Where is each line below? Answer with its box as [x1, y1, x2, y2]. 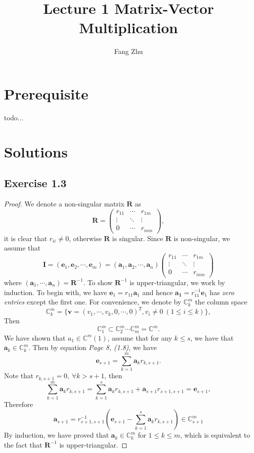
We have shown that [4, 332, 66, 343]
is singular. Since [112, 233, 163, 243]
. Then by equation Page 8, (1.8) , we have [28, 342, 157, 352]
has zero [210, 287, 234, 297]
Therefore [4, 399, 33, 409]
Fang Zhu [114, 46, 143, 56]
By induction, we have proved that [4, 430, 109, 440]
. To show [83, 277, 113, 287]
